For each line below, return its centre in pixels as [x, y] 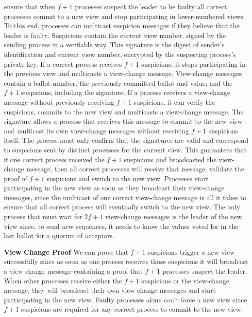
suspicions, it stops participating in [193, 64]
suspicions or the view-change [185, 280]
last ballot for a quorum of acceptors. [59, 235]
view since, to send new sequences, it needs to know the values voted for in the [121, 226]
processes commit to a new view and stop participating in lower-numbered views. [125, 16]
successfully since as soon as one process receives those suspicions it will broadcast [126, 261]
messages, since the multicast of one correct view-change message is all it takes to [125, 197]
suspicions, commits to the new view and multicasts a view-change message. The [124, 111]
